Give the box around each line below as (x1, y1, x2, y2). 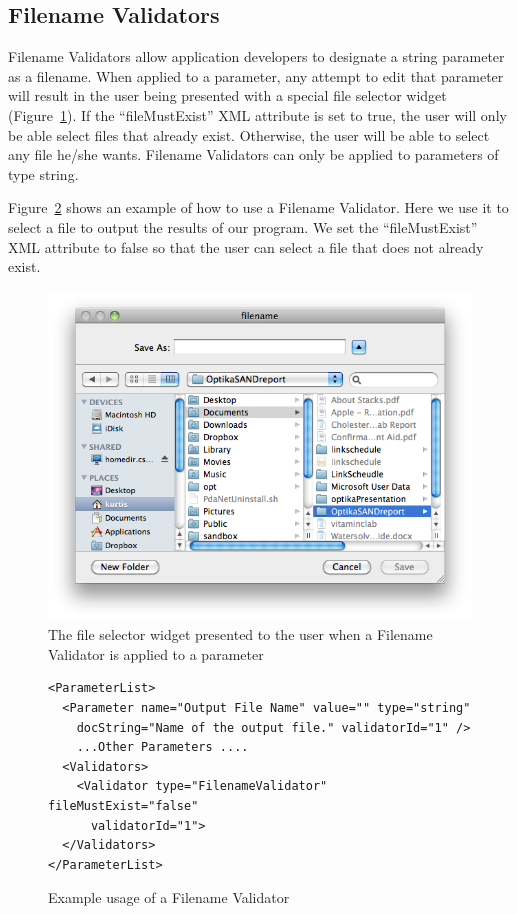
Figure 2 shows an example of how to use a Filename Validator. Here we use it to (8, 197, 509, 218)
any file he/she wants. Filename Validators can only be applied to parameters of (8, 144, 499, 165)
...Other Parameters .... (76, 740, 249, 755)
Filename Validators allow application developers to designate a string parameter (8, 46, 505, 67)
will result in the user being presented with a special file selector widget (8, 85, 447, 106)
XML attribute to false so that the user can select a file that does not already (8, 236, 484, 257)
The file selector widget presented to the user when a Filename (48, 624, 433, 645)
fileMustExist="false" (48, 798, 199, 813)
